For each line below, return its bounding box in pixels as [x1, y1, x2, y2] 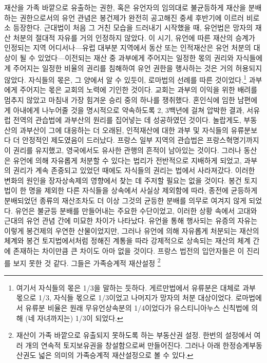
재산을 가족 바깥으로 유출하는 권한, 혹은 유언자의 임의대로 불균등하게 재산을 [4, 2, 246, 12]
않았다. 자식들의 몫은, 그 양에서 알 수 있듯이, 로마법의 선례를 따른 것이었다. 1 [4, 73, 246, 85]
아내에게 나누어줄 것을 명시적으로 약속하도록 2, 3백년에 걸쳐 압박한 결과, [13, 104, 244, 115]
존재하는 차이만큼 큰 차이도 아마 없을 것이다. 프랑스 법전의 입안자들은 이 [13, 245, 244, 256]
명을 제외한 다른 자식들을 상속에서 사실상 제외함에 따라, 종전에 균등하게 [28, 185, 258, 196]
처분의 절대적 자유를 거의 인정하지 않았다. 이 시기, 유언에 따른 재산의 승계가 [13, 32, 255, 43]
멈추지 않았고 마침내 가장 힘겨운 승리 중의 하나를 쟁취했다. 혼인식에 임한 [4, 94, 235, 105]
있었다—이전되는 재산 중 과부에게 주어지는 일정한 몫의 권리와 [37, 52, 234, 63]
